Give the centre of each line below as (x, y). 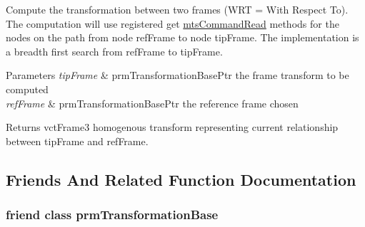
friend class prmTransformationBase (112, 215)
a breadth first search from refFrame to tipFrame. (114, 51)
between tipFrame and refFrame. (77, 141)
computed (27, 89)
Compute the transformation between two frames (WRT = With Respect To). (177, 9)
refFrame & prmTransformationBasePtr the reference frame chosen (152, 103)
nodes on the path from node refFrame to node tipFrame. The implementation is (182, 37)
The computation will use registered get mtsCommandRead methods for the (172, 23)
